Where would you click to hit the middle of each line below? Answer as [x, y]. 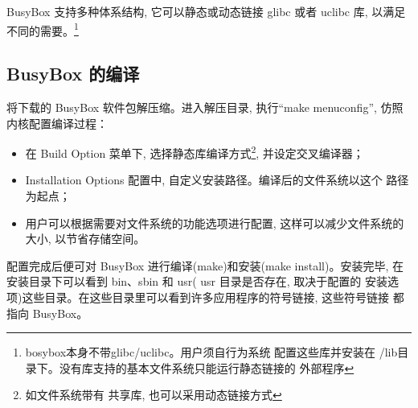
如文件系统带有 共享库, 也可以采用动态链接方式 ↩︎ [154, 395]
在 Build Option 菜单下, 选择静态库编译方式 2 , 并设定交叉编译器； [195, 152]
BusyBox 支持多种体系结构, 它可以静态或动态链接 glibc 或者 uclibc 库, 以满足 [206, 11]
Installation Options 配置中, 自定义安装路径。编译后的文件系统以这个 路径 [217, 180]
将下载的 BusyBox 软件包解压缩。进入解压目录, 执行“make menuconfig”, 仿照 [205, 107]
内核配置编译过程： [57, 123]
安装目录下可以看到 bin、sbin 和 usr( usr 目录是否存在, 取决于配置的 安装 [197, 281]
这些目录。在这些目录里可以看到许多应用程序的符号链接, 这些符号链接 [205, 297]
